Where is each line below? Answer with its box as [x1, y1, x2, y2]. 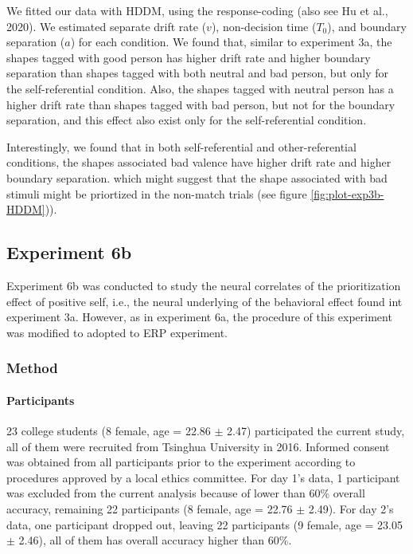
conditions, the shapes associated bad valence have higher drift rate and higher [6, 154, 392, 171]
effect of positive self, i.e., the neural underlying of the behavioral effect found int [6, 293, 403, 309]
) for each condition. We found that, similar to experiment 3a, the [70, 33, 392, 50]
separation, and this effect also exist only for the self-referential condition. [6, 112, 367, 128]
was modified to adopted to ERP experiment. [6, 324, 228, 340]
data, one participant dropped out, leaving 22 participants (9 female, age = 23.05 [6, 516, 403, 532]
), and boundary [327, 18, 407, 34]
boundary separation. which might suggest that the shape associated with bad [6, 169, 388, 186]
